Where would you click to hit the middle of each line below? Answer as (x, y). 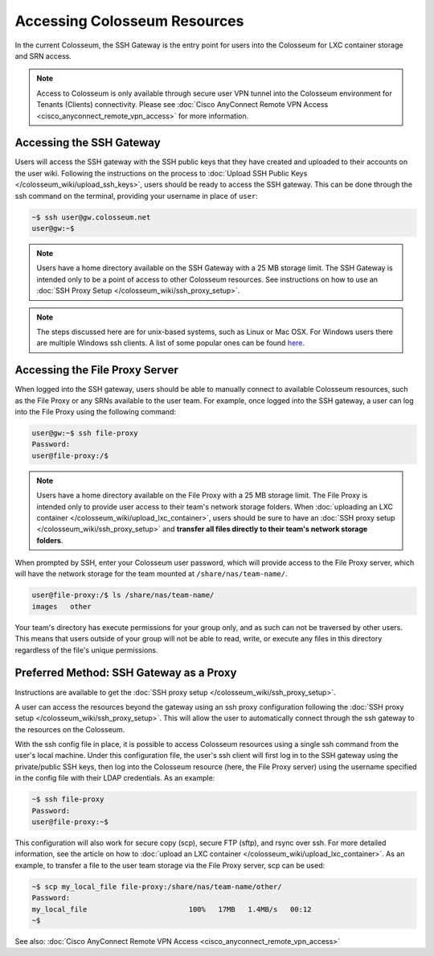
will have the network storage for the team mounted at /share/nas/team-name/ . (151, 574)
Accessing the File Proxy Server (96, 370)
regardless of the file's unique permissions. (86, 650)
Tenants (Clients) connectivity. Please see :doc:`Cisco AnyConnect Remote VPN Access (182, 105)
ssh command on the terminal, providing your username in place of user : (137, 196)
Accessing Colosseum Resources (129, 21)
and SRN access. (43, 56)
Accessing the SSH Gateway (88, 143)
